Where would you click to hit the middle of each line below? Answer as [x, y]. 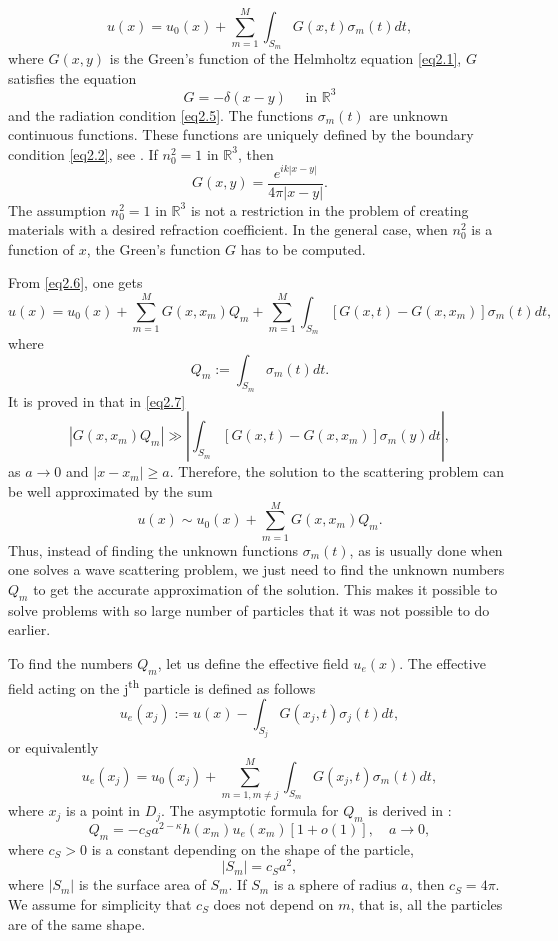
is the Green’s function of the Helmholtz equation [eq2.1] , [285, 58]
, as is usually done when [426, 549]
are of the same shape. [77, 923]
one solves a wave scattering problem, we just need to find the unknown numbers [256, 569]
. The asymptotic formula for [250, 810]
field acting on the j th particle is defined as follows [162, 686]
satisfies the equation [72, 77]
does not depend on [273, 904]
